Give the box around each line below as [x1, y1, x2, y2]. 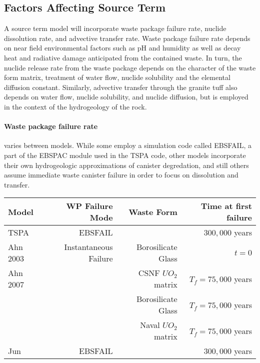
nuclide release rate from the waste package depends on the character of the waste [4, 62, 256, 72]
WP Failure [66, 200, 113, 212]
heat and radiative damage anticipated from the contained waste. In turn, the [4, 52, 242, 62]
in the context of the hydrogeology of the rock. [4, 101, 147, 111]
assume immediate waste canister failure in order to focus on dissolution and [4, 169, 238, 180]
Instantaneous [64, 241, 113, 253]
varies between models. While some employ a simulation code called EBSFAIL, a [4, 140, 251, 150]
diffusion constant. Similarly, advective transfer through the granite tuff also [4, 81, 237, 92]
